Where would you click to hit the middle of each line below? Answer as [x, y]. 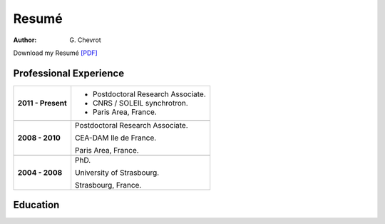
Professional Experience [69, 73]
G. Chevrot [85, 40]
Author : [25, 40]
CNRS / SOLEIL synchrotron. [140, 103]
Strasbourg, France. [108, 185]
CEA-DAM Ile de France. [116, 138]
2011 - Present [42, 103]
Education [36, 205]
